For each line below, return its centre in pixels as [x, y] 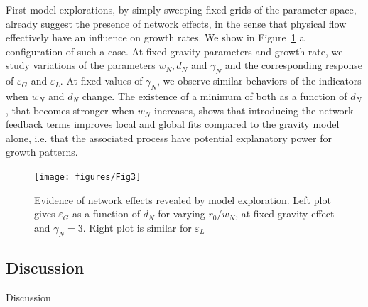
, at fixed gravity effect [285, 214]
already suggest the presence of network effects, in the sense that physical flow [176, 23]
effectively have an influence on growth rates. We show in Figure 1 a [155, 37]
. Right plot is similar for [137, 227]
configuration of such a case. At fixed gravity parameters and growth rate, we [174, 51]
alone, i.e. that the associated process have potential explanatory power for [169, 138]
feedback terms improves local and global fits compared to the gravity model [173, 124]
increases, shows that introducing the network [254, 110]
